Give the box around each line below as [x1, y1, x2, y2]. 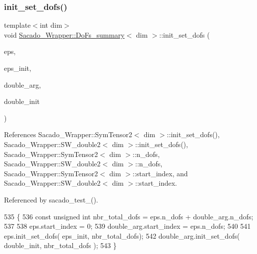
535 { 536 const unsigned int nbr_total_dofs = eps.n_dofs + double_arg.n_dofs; [4, 211, 254, 221]
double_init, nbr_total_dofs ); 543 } [4, 240, 117, 251]
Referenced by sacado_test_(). [4, 194, 98, 204]
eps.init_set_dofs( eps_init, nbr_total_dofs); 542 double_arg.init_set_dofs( [4, 230, 240, 241]
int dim [40, 20, 63, 30]
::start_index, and [132, 168, 188, 178]
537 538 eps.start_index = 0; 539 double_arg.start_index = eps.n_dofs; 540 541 [4, 221, 251, 231]
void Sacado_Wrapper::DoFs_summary [4, 29, 125, 40]
